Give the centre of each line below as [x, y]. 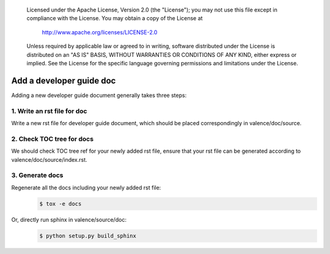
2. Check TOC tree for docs [53, 139]
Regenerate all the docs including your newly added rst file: [86, 187]
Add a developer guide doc [64, 80]
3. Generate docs [37, 175]
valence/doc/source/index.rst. [50, 159]
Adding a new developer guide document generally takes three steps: [99, 95]
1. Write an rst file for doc [49, 111]
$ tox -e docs [61, 204]
